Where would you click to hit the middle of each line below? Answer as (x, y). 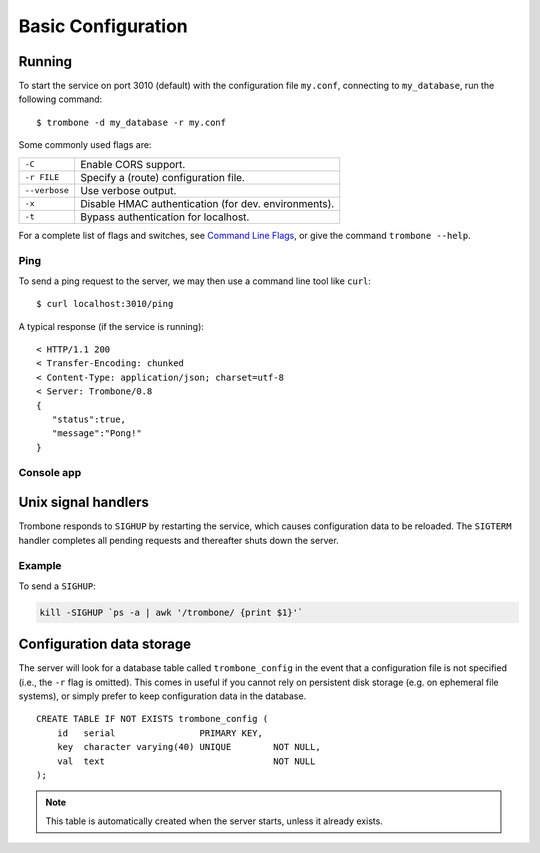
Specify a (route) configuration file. (162, 177)
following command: (60, 99)
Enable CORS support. (133, 164)
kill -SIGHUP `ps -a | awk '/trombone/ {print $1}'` (171, 612)
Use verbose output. (128, 190)
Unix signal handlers (84, 502)
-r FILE (42, 177)
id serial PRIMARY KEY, (160, 733)
